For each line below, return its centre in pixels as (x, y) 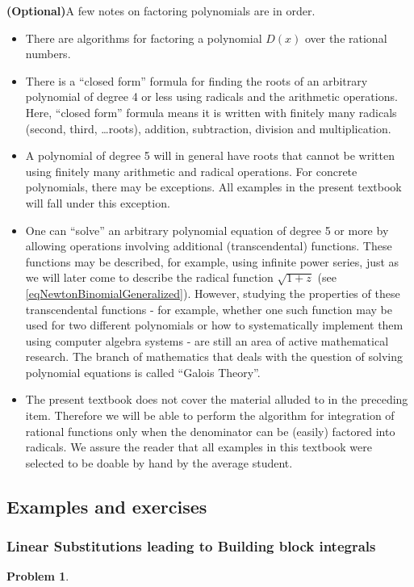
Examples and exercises (107, 506)
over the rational (346, 38)
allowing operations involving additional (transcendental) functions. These (209, 246)
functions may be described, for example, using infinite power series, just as (212, 261)
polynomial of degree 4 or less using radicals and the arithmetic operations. (211, 96)
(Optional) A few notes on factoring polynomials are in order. (161, 10)
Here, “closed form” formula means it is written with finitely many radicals (211, 112)
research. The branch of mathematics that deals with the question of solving (214, 356)
